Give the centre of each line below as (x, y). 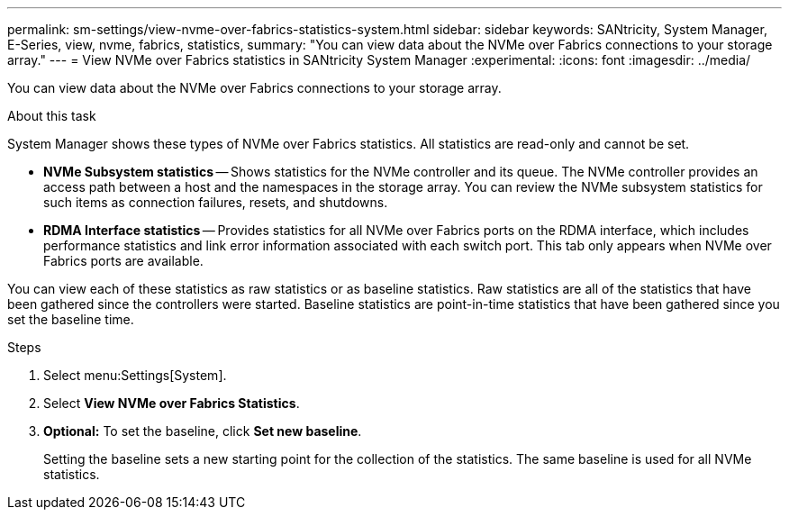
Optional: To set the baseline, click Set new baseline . (203, 431)
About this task (52, 116)
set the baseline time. (71, 319)
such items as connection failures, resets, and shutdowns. (216, 202)
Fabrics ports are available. (123, 261)
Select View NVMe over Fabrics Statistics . (172, 403)
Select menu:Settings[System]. (135, 375)
